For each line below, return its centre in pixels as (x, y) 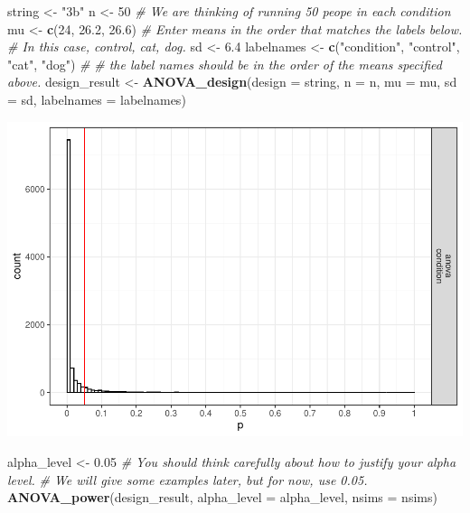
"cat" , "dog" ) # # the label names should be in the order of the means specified (225, 64)
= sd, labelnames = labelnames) (97, 99)
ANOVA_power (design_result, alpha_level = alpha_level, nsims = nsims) (222, 497)
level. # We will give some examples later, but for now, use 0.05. (188, 479)
